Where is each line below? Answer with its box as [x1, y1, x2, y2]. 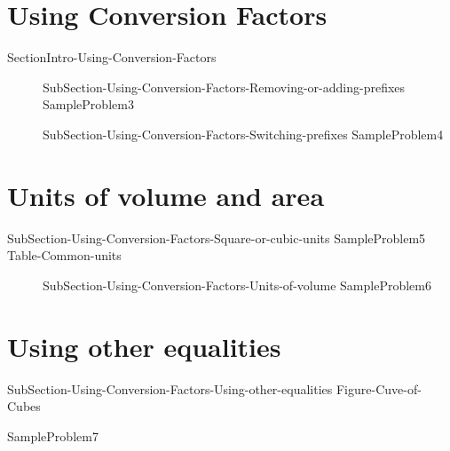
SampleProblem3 [43, 95, 134, 114]
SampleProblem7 [7, 426, 99, 445]
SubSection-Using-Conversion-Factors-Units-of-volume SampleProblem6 [43, 275, 431, 294]
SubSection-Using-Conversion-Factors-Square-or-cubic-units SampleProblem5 [7, 228, 426, 247]
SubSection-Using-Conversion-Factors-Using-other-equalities [7, 379, 333, 398]
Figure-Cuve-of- [336, 379, 422, 398]
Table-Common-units [7, 246, 122, 265]
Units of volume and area [7, 177, 325, 213]
